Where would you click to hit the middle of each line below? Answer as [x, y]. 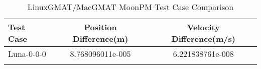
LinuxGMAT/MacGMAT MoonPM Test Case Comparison [130, 7]
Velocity [203, 27]
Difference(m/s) [203, 39]
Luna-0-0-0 [27, 54]
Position [100, 27]
